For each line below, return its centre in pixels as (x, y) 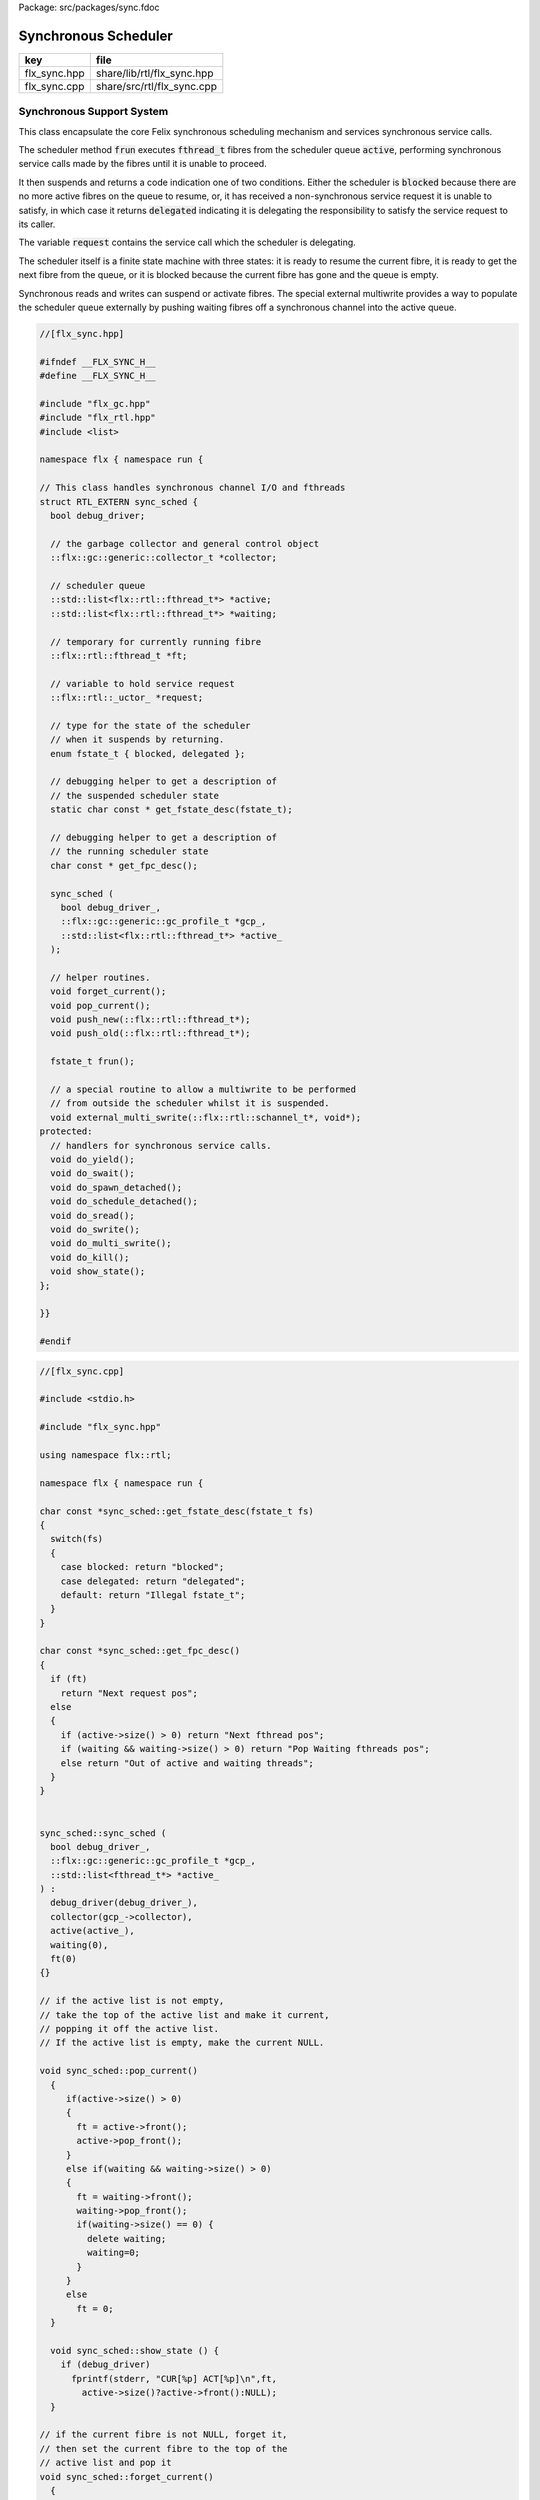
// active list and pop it (105, 2463)
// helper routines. (100, 977)
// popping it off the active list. (129, 2028)
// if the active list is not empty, (132, 2001)
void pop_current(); (100, 1005)
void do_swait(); (92, 1173)
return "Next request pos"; (129, 1693)
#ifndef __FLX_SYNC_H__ (98, 361)
